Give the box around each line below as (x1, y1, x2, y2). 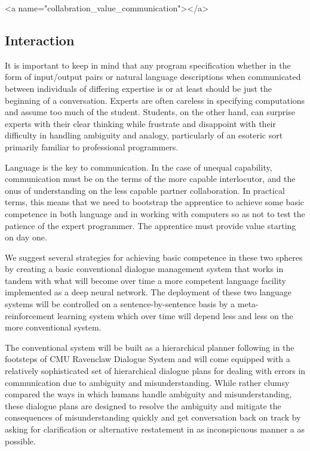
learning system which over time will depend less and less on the (57, 309, 293, 322)
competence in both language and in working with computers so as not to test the (5, 207, 305, 220)
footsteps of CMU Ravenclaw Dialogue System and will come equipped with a (5, 353, 290, 365)
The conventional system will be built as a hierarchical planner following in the (5, 341, 294, 353)
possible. (5, 434, 36, 447)
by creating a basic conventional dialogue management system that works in (5, 262, 284, 275)
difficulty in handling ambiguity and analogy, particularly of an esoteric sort (5, 129, 283, 141)
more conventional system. (5, 321, 102, 333)
